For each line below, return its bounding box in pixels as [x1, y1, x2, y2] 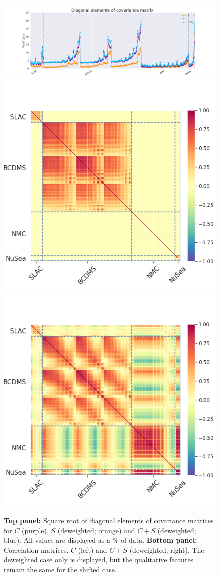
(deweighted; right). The [129, 544, 204, 555]
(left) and [78, 544, 107, 555]
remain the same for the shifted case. [4, 564, 117, 574]
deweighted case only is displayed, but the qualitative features [4, 554, 194, 565]
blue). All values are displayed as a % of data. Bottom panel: [4, 535, 197, 545]
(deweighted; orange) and [57, 525, 135, 535]
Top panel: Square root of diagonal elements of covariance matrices [4, 515, 214, 526]
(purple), [22, 525, 49, 535]
